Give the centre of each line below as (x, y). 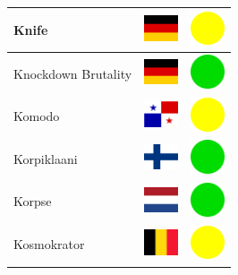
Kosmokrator (49, 244)
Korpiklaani (46, 158)
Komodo (37, 116)
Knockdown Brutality (73, 73)
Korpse (33, 201)
